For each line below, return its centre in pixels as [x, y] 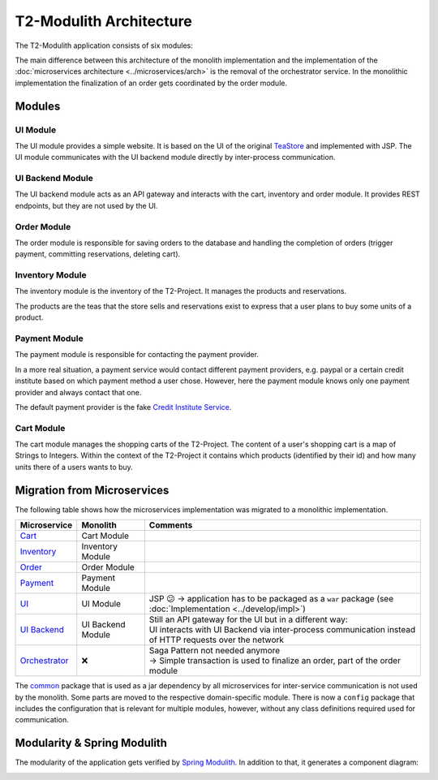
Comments [171, 525]
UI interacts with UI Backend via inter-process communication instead [282, 630]
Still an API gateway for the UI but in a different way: [248, 619]
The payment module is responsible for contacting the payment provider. [137, 355]
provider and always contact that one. [78, 392]
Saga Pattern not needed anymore [215, 651]
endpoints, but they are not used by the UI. [86, 205]
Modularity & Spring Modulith [91, 743]
